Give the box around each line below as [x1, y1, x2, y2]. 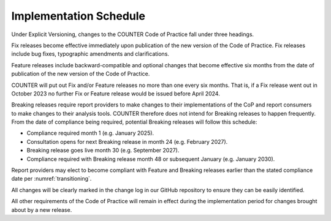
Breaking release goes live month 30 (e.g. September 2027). [26, 147, 180, 154]
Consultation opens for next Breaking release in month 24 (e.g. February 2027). [26, 138, 228, 145]
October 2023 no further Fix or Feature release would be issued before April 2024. [11, 89, 220, 97]
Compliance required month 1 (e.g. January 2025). [26, 129, 154, 137]
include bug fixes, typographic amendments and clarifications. [11, 50, 170, 58]
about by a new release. [11, 206, 72, 214]
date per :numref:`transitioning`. [11, 175, 92, 182]
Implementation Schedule [11, 9, 145, 23]
